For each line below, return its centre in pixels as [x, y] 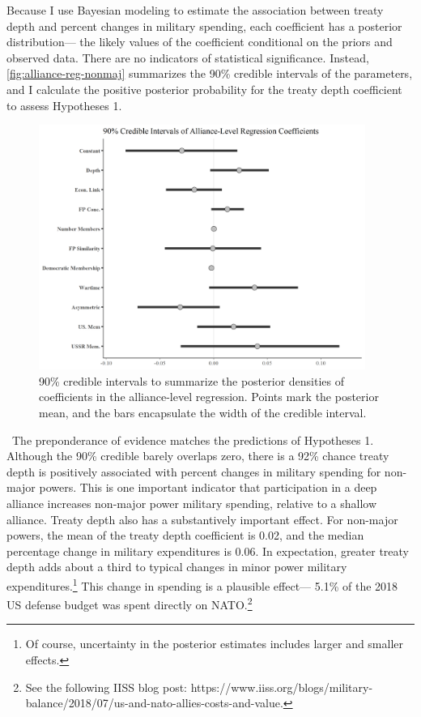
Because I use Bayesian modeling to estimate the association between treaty [195, 10]
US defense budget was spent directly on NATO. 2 [130, 603]
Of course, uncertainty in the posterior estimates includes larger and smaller [215, 644]
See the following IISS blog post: [106, 687]
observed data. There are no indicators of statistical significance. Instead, [188, 57]
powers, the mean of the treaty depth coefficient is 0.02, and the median [185, 535]
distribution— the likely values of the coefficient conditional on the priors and [200, 42]
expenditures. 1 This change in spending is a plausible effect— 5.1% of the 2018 [202, 584]
